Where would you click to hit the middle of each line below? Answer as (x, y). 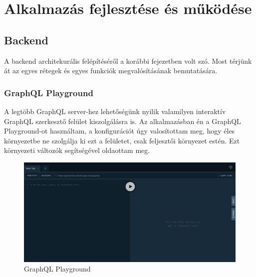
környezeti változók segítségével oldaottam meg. (77, 150)
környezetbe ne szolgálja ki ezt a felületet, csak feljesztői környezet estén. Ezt (122, 140)
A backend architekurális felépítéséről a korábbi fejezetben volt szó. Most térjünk (128, 61)
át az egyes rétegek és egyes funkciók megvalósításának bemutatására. (111, 70)
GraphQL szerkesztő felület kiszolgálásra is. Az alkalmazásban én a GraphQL (123, 121)
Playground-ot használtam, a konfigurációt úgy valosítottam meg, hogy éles (120, 131)
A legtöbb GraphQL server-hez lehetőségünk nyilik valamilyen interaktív (115, 111)
